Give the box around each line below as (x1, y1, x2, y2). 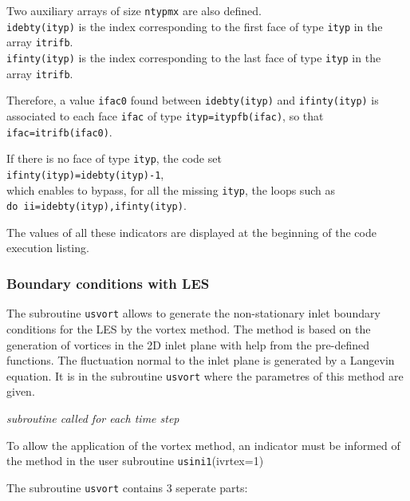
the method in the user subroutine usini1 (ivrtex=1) (6, 452, 264, 469)
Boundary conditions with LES (6, 273, 210, 293)
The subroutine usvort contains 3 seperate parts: (6, 479, 248, 495)
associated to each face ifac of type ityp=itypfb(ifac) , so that (6, 107, 324, 124)
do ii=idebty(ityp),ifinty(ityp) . (6, 197, 187, 214)
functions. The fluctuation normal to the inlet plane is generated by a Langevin (6, 352, 395, 369)
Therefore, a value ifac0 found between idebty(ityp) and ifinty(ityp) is (6, 92, 379, 108)
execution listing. (6, 239, 89, 256)
